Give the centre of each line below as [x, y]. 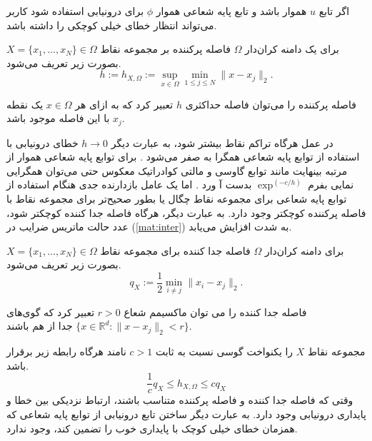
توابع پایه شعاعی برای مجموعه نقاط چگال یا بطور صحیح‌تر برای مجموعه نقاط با [177, 199]
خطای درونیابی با [42, 142]
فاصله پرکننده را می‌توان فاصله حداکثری [271, 104]
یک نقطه [25, 104]
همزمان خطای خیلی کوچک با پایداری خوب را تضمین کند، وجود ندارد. [152, 428]
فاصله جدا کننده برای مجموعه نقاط [175, 250]
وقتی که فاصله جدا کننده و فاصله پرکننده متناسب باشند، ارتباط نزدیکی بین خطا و [180, 400]
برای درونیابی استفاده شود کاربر [75, 11]
